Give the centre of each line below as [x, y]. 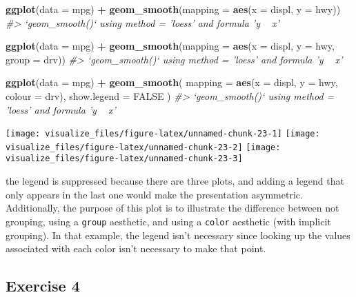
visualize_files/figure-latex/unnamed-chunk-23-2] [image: [143, 147]
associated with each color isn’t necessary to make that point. [136, 248]
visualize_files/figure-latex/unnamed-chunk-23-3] [124, 159]
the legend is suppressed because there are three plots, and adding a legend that [175, 181]
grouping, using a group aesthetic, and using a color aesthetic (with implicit [168, 221]
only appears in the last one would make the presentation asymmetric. [154, 194]
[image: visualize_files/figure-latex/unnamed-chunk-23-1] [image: [163, 134]
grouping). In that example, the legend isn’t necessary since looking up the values [178, 235]
